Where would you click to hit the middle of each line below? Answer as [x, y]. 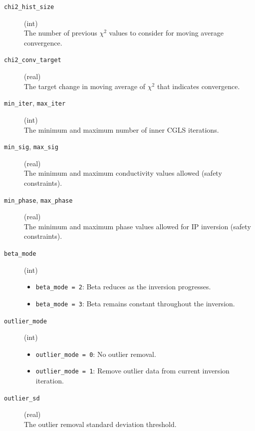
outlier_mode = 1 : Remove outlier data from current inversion [132, 371]
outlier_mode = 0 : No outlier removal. [96, 354]
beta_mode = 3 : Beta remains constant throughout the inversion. [135, 303]
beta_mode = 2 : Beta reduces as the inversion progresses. [123, 287]
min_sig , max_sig [31, 146]
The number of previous [61, 33]
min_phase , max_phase [38, 199]
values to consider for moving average [166, 33]
